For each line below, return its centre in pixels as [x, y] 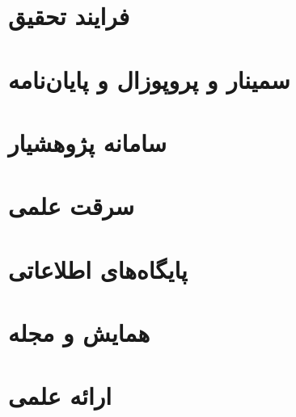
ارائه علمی [60, 396]
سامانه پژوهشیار [88, 142]
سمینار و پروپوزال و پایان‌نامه [149, 79]
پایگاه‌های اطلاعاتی [98, 269]
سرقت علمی [72, 206]
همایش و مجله [79, 333]
